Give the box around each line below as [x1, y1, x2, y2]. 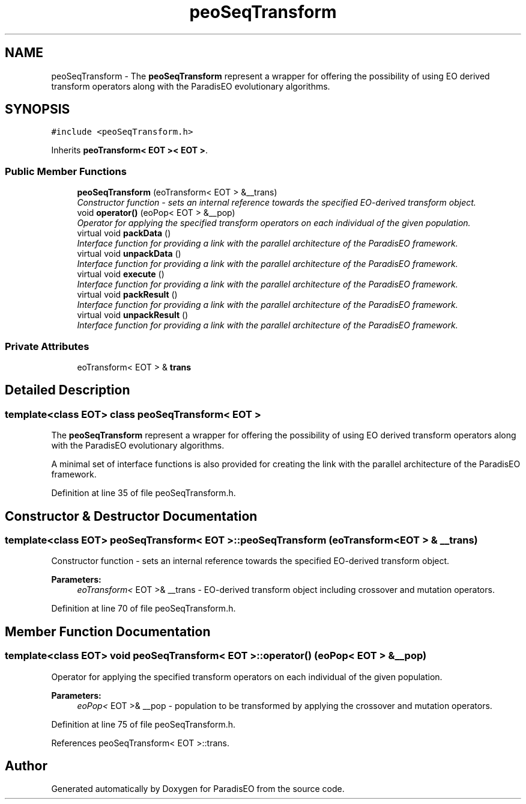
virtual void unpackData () [77, 248, 181, 259]
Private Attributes [5, 340, 89, 352]
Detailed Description [5, 382, 130, 398]
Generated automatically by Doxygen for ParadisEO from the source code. [51, 784, 345, 794]
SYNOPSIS [5, 102, 70, 117]
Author [5, 758, 47, 774]
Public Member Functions [5, 165, 127, 177]
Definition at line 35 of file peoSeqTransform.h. [51, 488, 236, 499]
